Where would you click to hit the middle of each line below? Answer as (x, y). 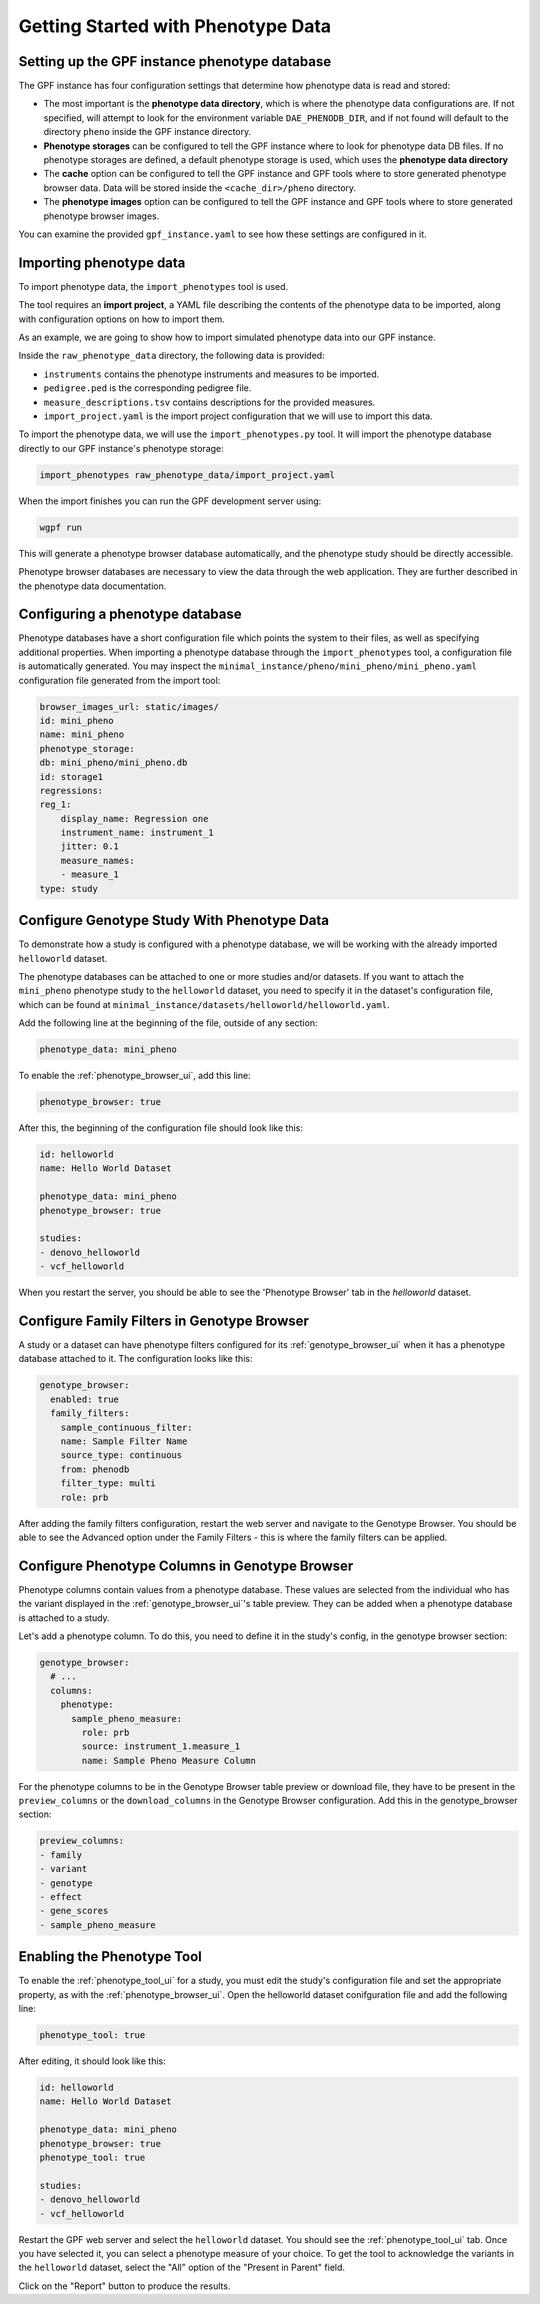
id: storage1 (71, 776)
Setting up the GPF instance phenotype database (175, 61)
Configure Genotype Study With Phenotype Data (174, 920)
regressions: (71, 790)
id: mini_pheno (76, 720)
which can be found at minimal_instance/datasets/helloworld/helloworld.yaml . (204, 1004)
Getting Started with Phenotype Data (175, 26)
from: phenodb (95, 1469)
